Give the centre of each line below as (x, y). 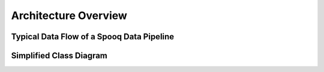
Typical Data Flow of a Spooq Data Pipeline (93, 37)
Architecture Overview (69, 15)
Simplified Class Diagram (59, 56)
